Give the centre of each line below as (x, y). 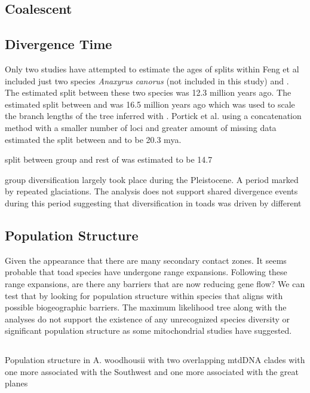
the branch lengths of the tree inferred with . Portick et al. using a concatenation (153, 116)
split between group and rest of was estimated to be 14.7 (109, 159)
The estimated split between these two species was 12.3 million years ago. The (148, 92)
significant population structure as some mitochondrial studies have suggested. (148, 330)
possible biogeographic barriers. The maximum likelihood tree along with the (146, 307)
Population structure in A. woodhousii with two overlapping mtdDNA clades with (155, 360)
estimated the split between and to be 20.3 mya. (93, 139)
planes (16, 383)
